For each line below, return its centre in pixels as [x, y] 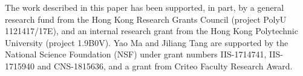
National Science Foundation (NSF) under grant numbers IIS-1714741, [136, 54]
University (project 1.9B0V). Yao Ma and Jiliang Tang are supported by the [147, 42]
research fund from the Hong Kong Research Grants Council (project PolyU [146, 19]
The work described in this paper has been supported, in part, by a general [145, 7]
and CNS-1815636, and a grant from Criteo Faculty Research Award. [165, 66]
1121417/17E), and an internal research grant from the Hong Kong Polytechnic [151, 31]
